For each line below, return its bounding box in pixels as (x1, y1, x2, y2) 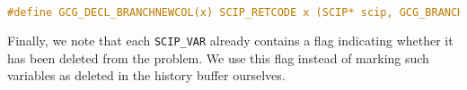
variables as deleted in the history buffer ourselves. (7, 66, 286, 85)
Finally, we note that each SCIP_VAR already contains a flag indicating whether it (7, 30, 454, 49)
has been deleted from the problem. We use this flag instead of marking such (7, 48, 429, 67)
